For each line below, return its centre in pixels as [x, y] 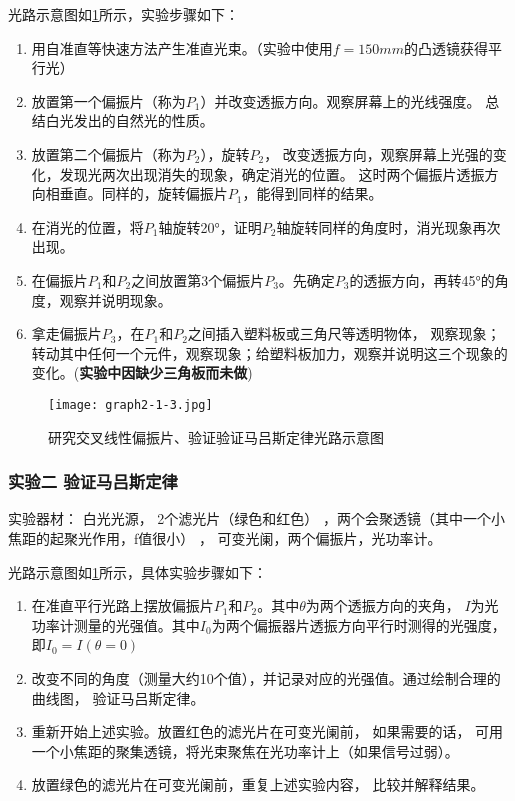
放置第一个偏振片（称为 [108, 100]
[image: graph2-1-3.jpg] [130, 404]
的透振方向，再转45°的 [422, 279]
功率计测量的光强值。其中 [115, 624]
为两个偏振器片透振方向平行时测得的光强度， [358, 624]
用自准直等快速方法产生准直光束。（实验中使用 [182, 47]
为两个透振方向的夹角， [382, 605]
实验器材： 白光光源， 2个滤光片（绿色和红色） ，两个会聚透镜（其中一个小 [256, 518]
